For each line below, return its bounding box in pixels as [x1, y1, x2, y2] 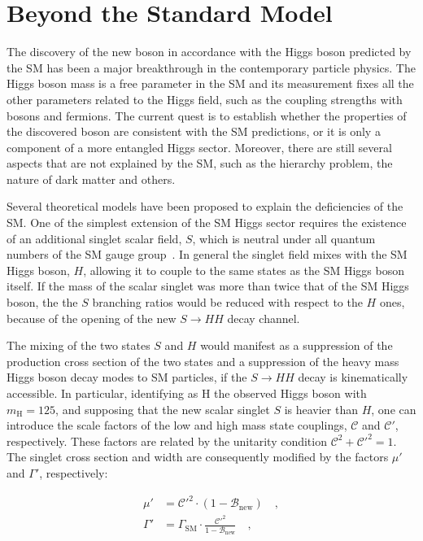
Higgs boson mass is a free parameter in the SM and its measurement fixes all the [7, 75, 414, 92]
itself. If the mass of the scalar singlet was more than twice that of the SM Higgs [7, 277, 409, 294]
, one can [371, 400, 416, 417]
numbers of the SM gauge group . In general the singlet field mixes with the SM [7, 246, 408, 263]
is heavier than [284, 400, 358, 417]
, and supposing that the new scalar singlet [55, 400, 270, 417]
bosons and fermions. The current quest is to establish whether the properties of [7, 107, 407, 124]
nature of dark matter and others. [7, 170, 176, 187]
